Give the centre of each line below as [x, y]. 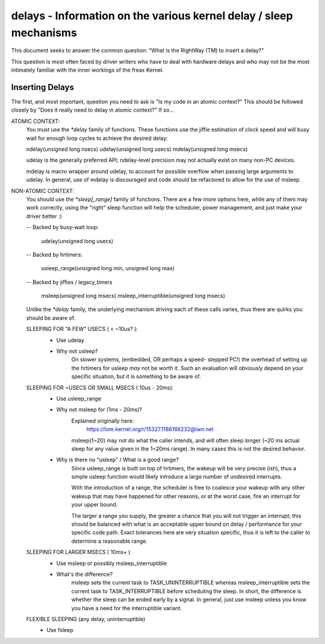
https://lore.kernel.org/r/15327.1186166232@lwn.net [150, 429]
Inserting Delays [43, 87]
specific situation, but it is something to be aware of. [136, 376]
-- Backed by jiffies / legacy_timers [69, 282]
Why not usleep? [77, 351]
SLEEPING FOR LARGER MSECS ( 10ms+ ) [78, 552]
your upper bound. [94, 505]
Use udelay [70, 340]
